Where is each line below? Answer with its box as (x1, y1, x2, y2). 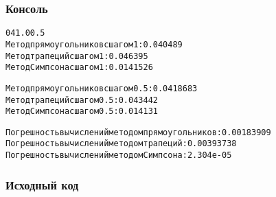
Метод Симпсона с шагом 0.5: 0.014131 (5, 106, 158, 117)
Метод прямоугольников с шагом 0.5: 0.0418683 (5, 83, 198, 93)
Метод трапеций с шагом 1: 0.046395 (5, 51, 148, 61)
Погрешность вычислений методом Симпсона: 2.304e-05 (5, 150, 232, 161)
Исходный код (5, 176, 79, 193)
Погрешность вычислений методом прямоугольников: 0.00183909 (5, 127, 271, 137)
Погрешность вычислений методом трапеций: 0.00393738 (5, 139, 237, 149)
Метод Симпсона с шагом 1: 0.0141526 (5, 62, 153, 73)
